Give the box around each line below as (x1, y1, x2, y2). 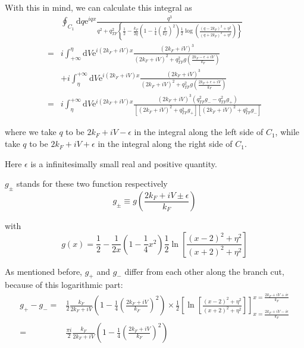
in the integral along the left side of (134, 126, 264, 138)
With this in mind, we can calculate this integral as (5, 1, 192, 13)
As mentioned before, (5, 265, 83, 277)
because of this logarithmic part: (5, 278, 123, 291)
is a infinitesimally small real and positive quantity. (30, 157, 217, 170)
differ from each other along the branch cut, (124, 265, 284, 277)
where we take (5, 126, 57, 138)
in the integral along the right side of (98, 137, 233, 150)
